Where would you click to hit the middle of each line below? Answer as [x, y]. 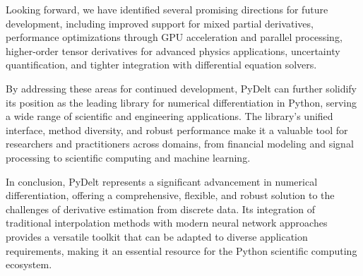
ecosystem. [29, 264]
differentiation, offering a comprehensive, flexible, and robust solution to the [170, 195]
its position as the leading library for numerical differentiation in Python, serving [181, 102]
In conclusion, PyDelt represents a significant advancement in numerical [162, 181]
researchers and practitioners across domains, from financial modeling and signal [180, 144]
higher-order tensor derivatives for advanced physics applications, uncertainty [173, 50]
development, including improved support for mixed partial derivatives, [160, 23]
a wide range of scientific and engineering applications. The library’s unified [169, 116]
